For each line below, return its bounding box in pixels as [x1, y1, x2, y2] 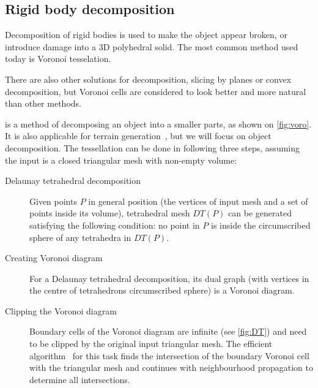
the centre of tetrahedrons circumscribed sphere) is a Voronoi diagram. [29, 284, 295, 297]
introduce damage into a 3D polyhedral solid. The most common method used [5, 40, 298, 53]
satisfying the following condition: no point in [29, 218, 200, 231]
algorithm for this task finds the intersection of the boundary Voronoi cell [29, 349, 309, 362]
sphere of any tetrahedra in [29, 230, 131, 243]
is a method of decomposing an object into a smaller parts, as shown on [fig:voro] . [5, 117, 312, 130]
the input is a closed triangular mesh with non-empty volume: [5, 153, 237, 166]
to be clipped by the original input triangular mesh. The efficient [29, 337, 273, 350]
